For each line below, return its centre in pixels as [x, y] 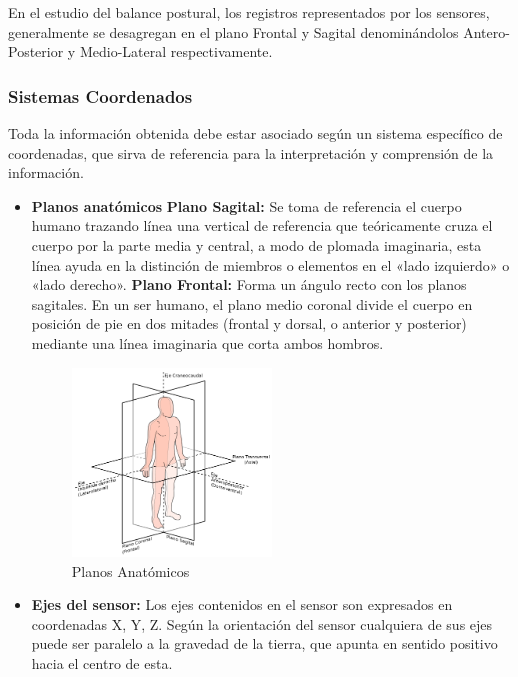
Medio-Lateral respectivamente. [176, 51]
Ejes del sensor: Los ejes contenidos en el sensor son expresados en [242, 604]
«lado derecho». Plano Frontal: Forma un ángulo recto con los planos [249, 284]
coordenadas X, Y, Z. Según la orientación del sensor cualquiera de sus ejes [262, 623]
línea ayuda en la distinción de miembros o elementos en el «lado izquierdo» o [270, 264]
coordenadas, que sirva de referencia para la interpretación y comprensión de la [251, 152]
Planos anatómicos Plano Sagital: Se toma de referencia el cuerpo [246, 205]
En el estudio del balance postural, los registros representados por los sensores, [249, 12]
